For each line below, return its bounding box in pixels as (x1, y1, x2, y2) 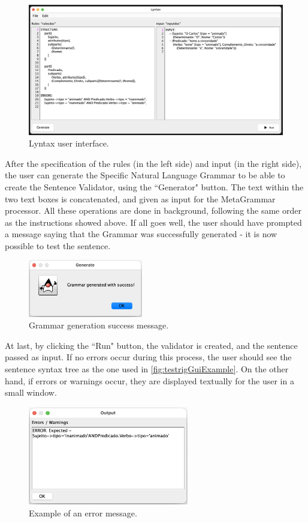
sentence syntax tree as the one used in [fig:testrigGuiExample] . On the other (5, 363, 289, 375)
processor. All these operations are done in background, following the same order (5, 204, 301, 217)
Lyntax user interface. (29, 137, 109, 150)
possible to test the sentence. (5, 239, 111, 252)
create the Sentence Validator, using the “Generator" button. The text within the (5, 180, 304, 193)
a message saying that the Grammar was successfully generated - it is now (5, 228, 277, 240)
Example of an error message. (29, 506, 137, 519)
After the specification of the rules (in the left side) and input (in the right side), (5, 157, 302, 169)
